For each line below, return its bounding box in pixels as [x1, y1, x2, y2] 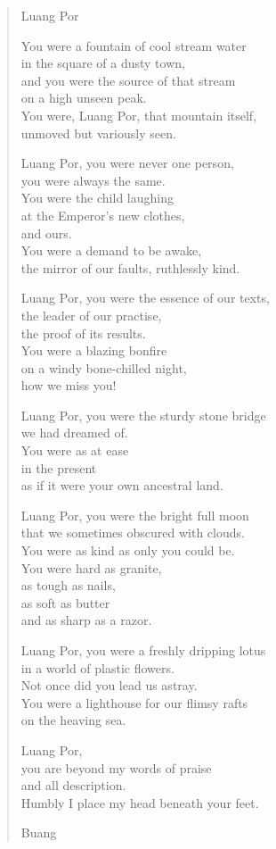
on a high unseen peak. [20, 88, 147, 107]
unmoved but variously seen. [20, 123, 176, 142]
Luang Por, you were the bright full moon [20, 505, 249, 524]
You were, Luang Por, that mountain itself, [20, 105, 257, 124]
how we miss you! [20, 376, 117, 395]
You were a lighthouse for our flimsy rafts [20, 693, 248, 712]
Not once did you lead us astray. [20, 676, 198, 695]
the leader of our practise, [20, 305, 162, 324]
